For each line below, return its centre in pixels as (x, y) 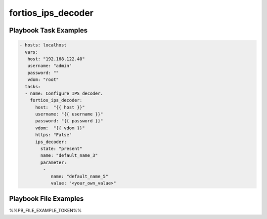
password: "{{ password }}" (69, 121)
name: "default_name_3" (69, 156)
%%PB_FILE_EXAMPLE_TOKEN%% (45, 211)
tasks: (33, 87)
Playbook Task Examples (48, 30)
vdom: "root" (43, 80)
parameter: (53, 162)
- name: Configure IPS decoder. (64, 93)
